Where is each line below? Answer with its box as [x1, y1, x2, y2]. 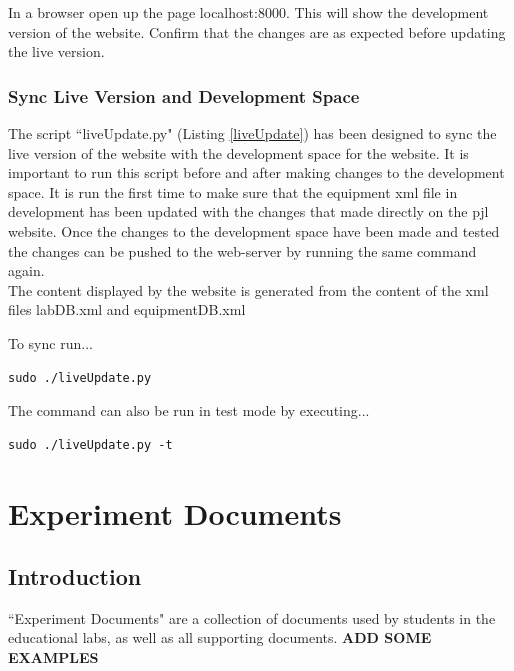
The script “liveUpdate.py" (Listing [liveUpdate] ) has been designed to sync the [8, 123, 497, 143]
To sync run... [8, 332, 93, 353]
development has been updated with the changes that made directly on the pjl [8, 201, 489, 222]
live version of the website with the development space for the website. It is [8, 142, 469, 163]
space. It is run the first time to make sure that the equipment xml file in [8, 181, 458, 202]
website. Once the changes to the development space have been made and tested [8, 220, 500, 241]
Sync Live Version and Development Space [8, 83, 360, 108]
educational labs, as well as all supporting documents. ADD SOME [8, 627, 432, 648]
